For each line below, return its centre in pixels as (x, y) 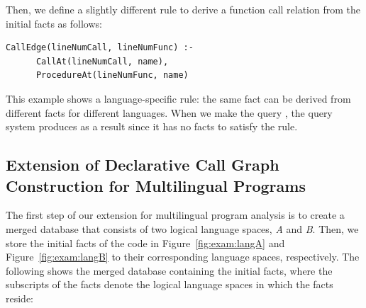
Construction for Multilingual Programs (156, 185)
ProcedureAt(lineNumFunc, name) (112, 75)
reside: (20, 298)
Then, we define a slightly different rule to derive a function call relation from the (183, 9)
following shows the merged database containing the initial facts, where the (169, 270)
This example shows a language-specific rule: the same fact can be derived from (178, 98)
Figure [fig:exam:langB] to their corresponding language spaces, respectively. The (183, 257)
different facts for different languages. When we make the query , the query (169, 112)
